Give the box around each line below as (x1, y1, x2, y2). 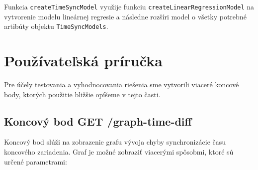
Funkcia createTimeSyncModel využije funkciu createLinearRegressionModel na (4, 1, 255, 11)
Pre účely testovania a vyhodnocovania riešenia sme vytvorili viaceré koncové (4, 79, 239, 90)
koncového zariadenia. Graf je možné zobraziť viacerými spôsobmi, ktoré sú (4, 147, 234, 157)
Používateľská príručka (4, 50, 163, 71)
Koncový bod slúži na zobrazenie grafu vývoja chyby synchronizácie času (4, 137, 226, 147)
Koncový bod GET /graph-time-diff (4, 113, 192, 129)
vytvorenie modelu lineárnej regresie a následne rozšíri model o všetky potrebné (4, 11, 247, 21)
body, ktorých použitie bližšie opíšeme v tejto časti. (4, 89, 161, 99)
